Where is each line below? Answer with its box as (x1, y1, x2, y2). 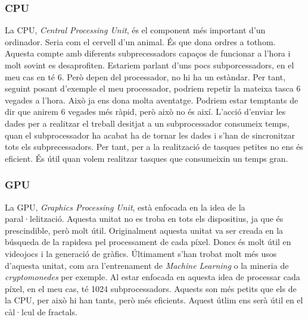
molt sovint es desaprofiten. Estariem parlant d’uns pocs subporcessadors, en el (5, 59, 294, 71)
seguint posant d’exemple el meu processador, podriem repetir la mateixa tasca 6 (5, 82, 301, 95)
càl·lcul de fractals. (5, 305, 77, 318)
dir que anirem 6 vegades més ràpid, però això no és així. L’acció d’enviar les (5, 105, 286, 118)
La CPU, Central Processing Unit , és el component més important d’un (5, 24, 266, 36)
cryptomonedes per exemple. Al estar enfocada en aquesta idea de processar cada (5, 271, 300, 283)
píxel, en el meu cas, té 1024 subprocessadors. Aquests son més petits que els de (5, 282, 297, 294)
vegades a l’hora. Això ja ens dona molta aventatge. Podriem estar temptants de (5, 93, 298, 106)
